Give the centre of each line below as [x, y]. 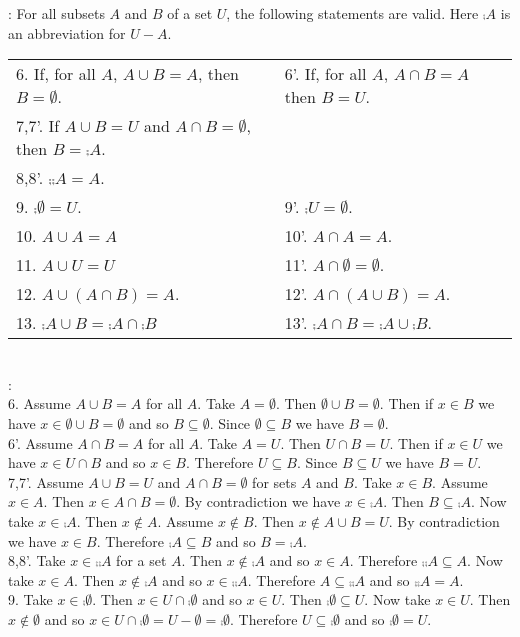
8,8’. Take [37, 560]
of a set [190, 13]
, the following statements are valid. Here [352, 13]
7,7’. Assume [46, 481]
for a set [141, 560]
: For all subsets [56, 13]
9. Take [30, 599]
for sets [274, 481]
